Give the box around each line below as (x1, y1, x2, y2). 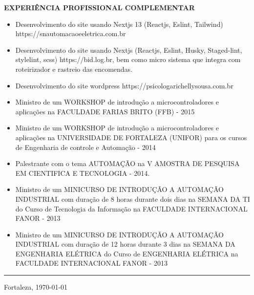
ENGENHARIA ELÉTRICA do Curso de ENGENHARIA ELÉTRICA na (15, 248, 238, 258)
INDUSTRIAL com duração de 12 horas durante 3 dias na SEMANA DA (15, 239, 235, 249)
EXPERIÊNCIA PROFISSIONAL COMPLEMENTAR (4, 2, 195, 12)
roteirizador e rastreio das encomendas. (15, 63, 132, 74)
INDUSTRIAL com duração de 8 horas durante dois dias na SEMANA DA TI (15, 193, 250, 204)
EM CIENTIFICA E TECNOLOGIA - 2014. (15, 168, 150, 178)
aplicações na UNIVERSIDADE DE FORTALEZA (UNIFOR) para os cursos (15, 132, 247, 142)
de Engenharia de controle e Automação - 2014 (15, 142, 156, 152)
